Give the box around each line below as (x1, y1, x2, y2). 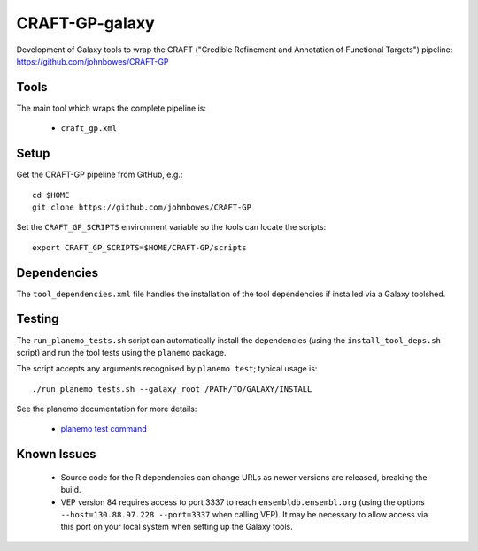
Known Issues (16, 447, 96, 462)
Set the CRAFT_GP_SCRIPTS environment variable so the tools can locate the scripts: (16, 222, 327, 233)
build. (60, 485, 81, 495)
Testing (16, 311, 59, 326)
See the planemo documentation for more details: (16, 403, 197, 415)
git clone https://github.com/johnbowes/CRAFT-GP (32, 202, 252, 212)
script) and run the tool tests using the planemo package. (16, 347, 227, 357)
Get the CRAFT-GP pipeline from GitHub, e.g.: (16, 169, 183, 180)
